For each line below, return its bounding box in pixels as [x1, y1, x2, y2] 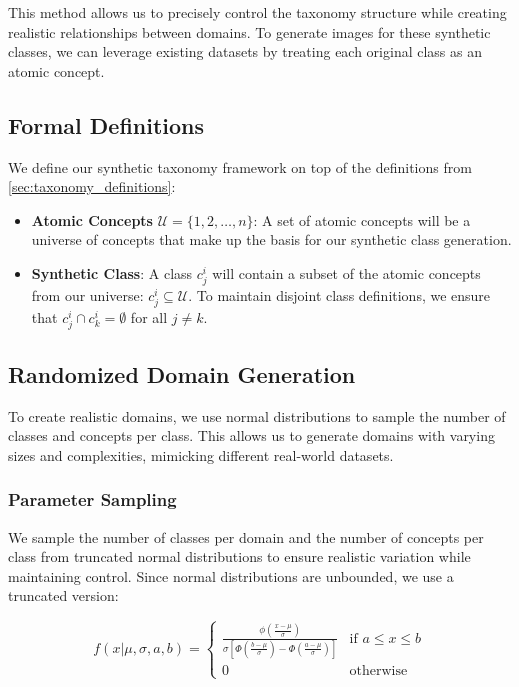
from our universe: [31, 285, 144, 306]
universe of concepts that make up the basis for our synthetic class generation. [31, 229, 512, 250]
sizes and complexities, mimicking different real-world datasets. [8, 444, 394, 465]
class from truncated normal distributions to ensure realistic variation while [8, 546, 471, 567]
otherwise [349, 663, 408, 678]
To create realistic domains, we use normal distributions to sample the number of [8, 405, 506, 426]
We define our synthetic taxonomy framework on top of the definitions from [8, 156, 472, 177]
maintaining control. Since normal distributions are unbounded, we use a [8, 565, 454, 586]
